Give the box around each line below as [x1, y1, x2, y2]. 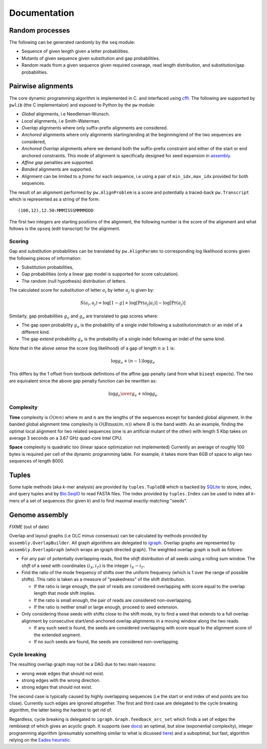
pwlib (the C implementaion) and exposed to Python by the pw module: [9, 102, 155, 108]
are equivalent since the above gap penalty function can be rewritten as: [9, 378, 157, 384]
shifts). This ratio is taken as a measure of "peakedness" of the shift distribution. [21, 576, 185, 582]
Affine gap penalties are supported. [21, 160, 94, 166]
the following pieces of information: [9, 255, 82, 261]
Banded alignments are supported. [21, 166, 92, 173]
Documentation [9, 7, 75, 18]
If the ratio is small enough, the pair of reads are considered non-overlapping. [34, 597, 192, 603]
